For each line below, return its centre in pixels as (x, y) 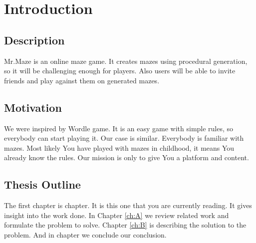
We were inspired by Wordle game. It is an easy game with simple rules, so (119, 128)
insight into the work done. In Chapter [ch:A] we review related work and (117, 215)
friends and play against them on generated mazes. (82, 80)
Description (34, 40)
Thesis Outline (42, 184)
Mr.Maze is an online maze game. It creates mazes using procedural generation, (126, 61)
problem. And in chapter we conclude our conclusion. (85, 234)
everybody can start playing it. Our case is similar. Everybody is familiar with (124, 138)
